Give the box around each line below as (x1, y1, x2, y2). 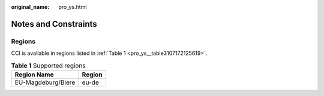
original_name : (11, 4, 50, 10)
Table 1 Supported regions (11, 61, 86, 70)
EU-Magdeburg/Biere (14, 78, 76, 86)
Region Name (14, 70, 54, 79)
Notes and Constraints (11, 18, 97, 29)
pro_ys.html (58, 4, 87, 10)
